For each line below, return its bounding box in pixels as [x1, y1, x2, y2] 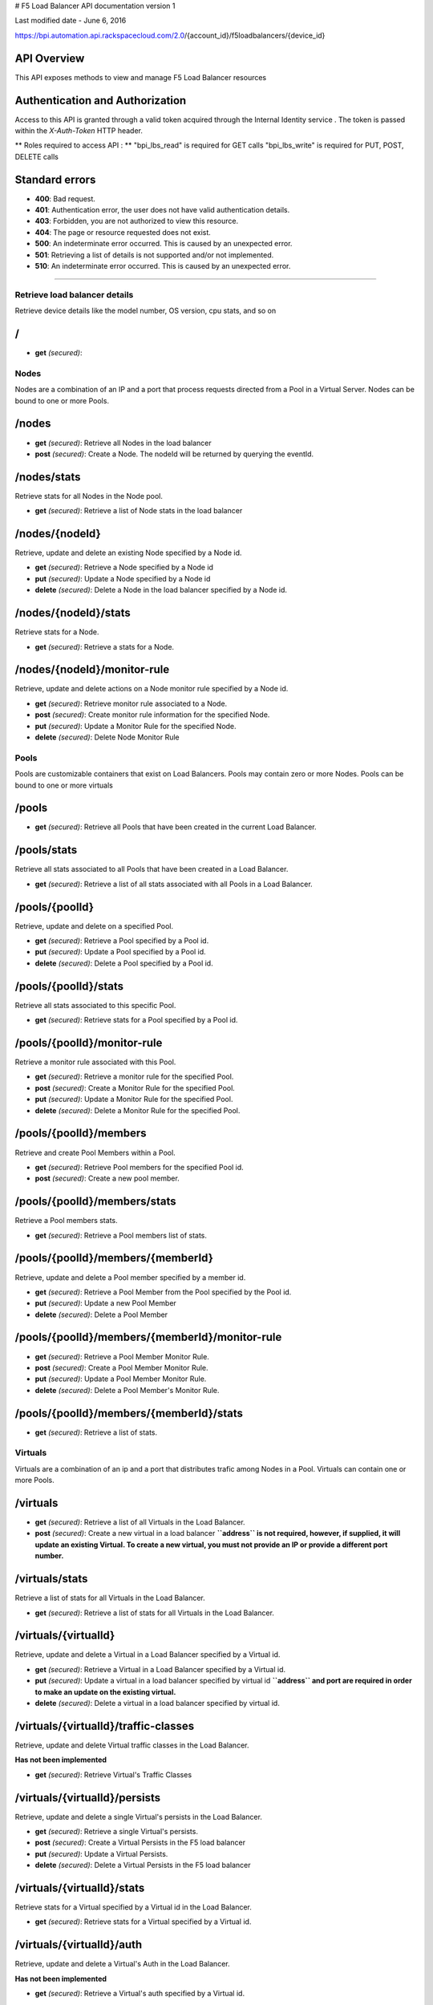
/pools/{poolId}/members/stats [14, 1195, 176, 1209]
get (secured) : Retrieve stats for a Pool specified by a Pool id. [34, 1015, 238, 1025]
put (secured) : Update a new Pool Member [34, 1298, 176, 1308]
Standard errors [14, 172, 96, 186]
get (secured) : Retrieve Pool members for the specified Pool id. [34, 1162, 244, 1172]
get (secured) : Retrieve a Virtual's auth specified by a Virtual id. [34, 1989, 245, 1999]
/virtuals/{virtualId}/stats [14, 1881, 145, 1894]
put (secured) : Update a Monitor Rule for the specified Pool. [34, 1095, 233, 1104]
